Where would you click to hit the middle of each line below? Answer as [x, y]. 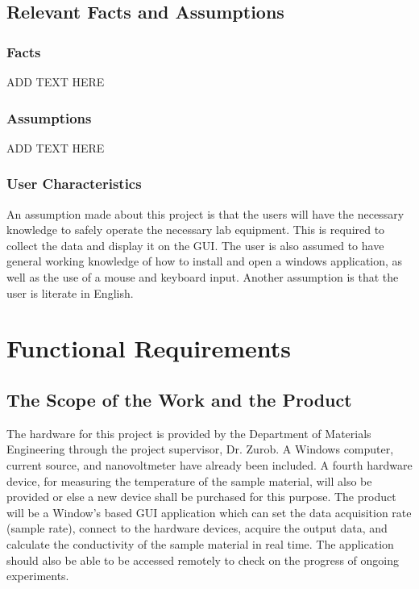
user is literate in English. [70, 292]
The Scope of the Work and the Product [179, 399]
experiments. [38, 576]
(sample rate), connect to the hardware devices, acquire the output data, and [197, 528]
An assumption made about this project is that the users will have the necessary [205, 213]
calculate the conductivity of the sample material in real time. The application [200, 543]
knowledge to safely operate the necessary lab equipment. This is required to [196, 230]
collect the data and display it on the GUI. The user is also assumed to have [195, 245]
